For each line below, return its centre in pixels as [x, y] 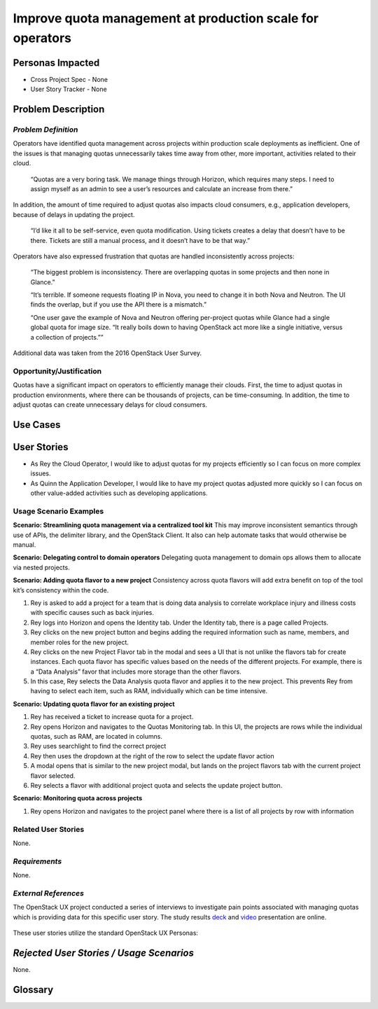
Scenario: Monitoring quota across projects [78, 798]
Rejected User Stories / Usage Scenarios [104, 953]
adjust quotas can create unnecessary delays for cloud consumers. [110, 404]
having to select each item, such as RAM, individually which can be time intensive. [149, 691]
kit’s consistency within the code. [61, 590]
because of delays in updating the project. [74, 214]
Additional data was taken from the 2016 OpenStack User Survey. [107, 353]
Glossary [33, 990]
